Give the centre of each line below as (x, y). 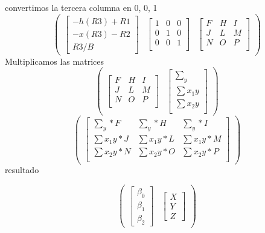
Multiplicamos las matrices (54, 61)
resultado (22, 170)
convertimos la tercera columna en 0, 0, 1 (81, 7)
